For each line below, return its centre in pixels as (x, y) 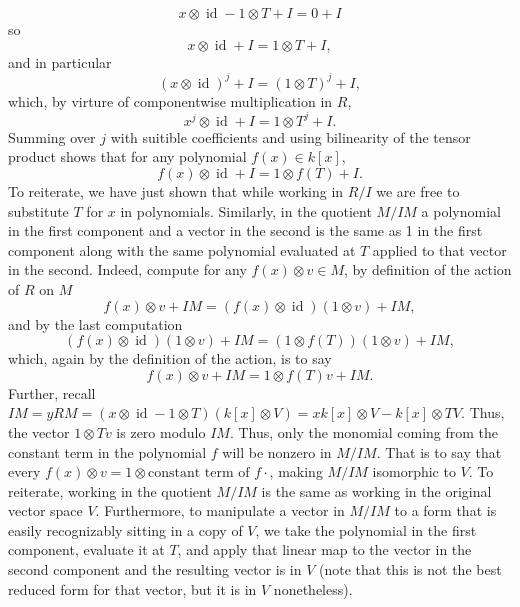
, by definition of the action (427, 269)
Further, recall (52, 392)
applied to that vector (439, 249)
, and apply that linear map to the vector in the (324, 549)
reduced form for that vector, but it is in (132, 588)
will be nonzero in (277, 451)
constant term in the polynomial (107, 451)
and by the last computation (95, 323)
